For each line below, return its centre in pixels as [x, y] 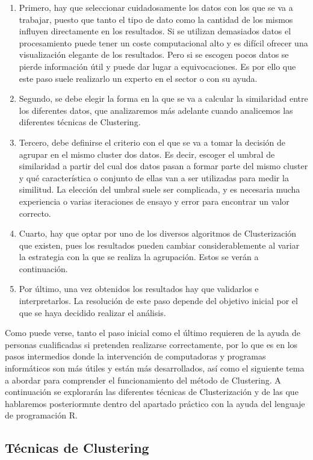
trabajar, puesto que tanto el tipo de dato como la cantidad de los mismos [156, 19]
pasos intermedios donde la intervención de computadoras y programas [135, 356]
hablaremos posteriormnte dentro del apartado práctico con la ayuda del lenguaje [155, 403]
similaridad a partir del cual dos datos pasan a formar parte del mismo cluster [163, 166]
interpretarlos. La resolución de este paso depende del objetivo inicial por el [158, 301]
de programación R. [41, 415]
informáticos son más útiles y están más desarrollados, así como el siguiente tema [155, 368]
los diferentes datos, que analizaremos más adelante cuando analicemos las [156, 110]
